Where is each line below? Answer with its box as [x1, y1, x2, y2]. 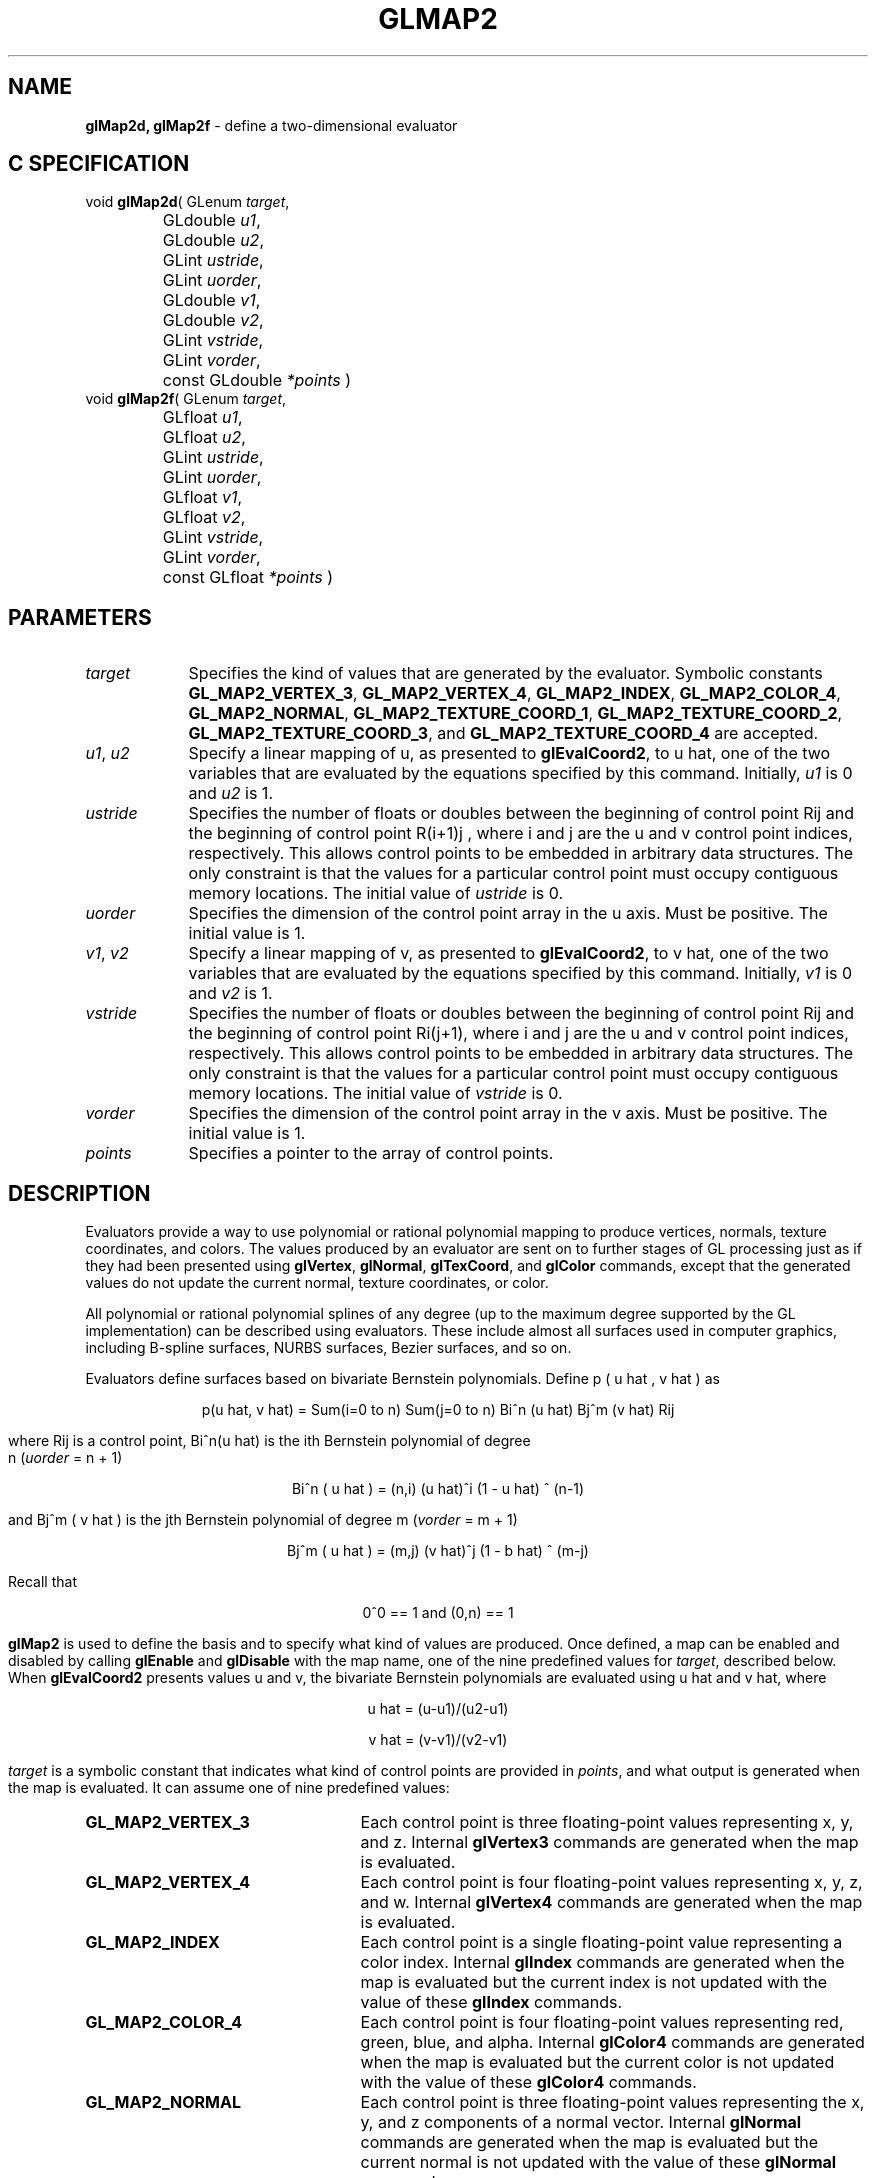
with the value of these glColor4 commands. [360, 2072, 697, 2093]
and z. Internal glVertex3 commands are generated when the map [360, 1832, 859, 1853]
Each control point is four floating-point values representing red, [360, 2012, 844, 2033]
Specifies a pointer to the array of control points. [188, 1143, 554, 1164]
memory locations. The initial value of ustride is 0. [188, 883, 563, 904]
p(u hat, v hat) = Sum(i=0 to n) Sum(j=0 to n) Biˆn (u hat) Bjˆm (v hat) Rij [201, 1401, 675, 1419]
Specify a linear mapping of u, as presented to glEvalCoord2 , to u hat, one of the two [188, 743, 831, 764]
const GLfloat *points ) [162, 567, 334, 588]
